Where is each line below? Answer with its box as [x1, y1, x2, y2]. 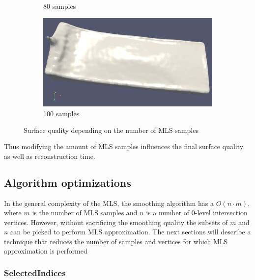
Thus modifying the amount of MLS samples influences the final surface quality [4, 141, 244, 152]
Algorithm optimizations [4, 175, 131, 190]
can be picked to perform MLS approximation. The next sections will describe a [10, 227, 251, 237]
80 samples [43, 1, 76, 11]
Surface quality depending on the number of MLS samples [24, 125, 198, 135]
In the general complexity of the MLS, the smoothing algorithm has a [4, 198, 214, 208]
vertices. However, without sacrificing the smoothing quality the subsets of [4, 217, 228, 227]
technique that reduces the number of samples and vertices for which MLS [4, 236, 228, 246]
